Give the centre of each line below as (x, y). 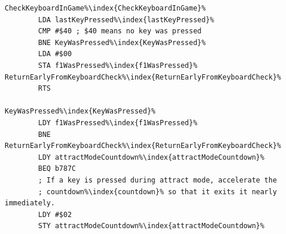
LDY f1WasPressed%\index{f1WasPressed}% (118, 123)
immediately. (30, 203)
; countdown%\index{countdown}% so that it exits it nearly (158, 192)
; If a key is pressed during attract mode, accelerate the (158, 180)
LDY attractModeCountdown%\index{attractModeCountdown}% (151, 157)
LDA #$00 (55, 54)
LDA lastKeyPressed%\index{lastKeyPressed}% (126, 20)
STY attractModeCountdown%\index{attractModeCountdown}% (151, 226)
